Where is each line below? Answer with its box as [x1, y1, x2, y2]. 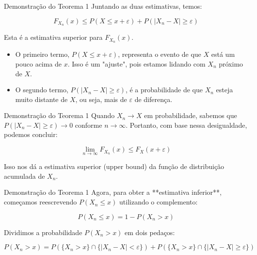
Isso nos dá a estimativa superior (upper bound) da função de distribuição [4, 161, 225, 171]
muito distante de [15, 94, 68, 104]
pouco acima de [15, 58, 62, 68]
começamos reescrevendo [4, 197, 77, 207]
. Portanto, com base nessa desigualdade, [126, 119, 247, 130]
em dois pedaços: [125, 227, 175, 237]
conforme [75, 119, 102, 130]
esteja [216, 85, 233, 95]
